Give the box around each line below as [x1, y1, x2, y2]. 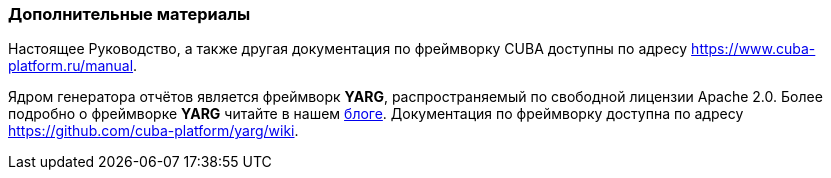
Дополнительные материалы [8, 4, 251, 24]
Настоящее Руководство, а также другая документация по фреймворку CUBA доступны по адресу [8, 40, 688, 58]
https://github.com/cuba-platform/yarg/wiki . [8, 122, 299, 140]
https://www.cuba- [691, 40, 816, 58]
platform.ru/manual [8, 57, 134, 75]
